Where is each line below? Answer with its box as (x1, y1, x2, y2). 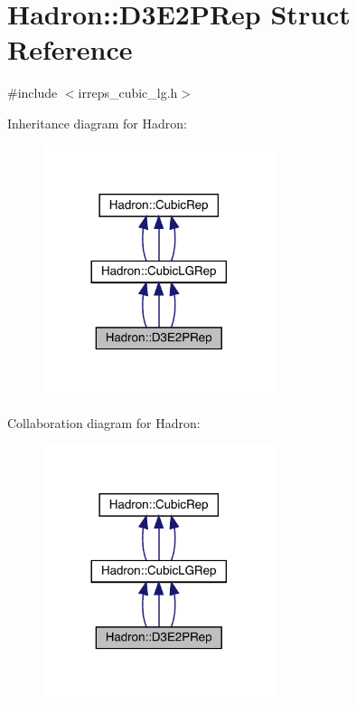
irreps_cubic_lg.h (78, 83, 178, 102)
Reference (7, 31, 133, 68)
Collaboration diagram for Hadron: (7, 414, 201, 433)
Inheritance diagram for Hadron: (7, 113, 187, 132)
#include (7, 83, 58, 102)
